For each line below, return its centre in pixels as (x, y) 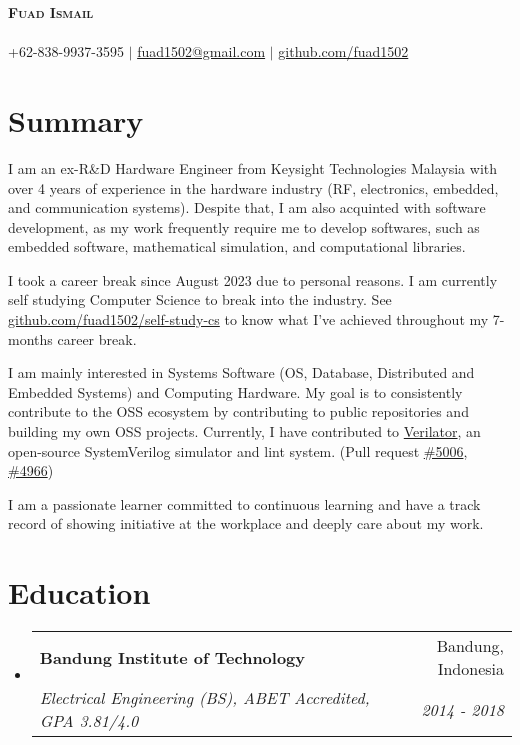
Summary (76, 119)
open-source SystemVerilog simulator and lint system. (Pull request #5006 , (238, 450)
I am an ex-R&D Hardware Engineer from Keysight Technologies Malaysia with (253, 167)
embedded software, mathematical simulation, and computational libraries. (237, 246)
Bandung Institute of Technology (172, 657)
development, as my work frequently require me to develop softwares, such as (244, 226)
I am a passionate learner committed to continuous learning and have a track (244, 503)
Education (79, 592)
